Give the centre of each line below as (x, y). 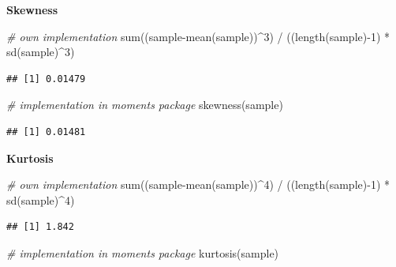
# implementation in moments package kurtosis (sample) (143, 252)
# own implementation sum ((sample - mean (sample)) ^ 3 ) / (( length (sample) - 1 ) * (198, 36)
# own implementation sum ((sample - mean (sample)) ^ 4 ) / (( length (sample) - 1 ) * (198, 184)
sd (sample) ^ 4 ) (41, 199)
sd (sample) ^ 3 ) (41, 52)
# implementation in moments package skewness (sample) (145, 105)
